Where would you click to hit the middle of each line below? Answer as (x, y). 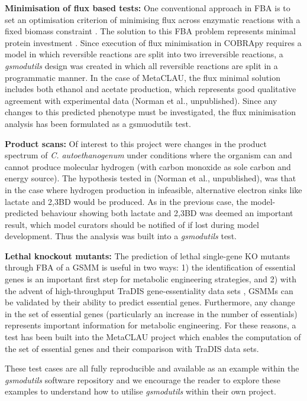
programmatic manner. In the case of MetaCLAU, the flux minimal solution (143, 77)
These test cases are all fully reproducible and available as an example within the (152, 368)
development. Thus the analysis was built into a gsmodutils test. (121, 236)
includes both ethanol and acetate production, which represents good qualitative (151, 89)
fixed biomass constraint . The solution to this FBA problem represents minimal (150, 31)
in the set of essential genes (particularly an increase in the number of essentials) (151, 313)
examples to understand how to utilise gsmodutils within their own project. (140, 391)
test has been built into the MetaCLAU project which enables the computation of (153, 337)
